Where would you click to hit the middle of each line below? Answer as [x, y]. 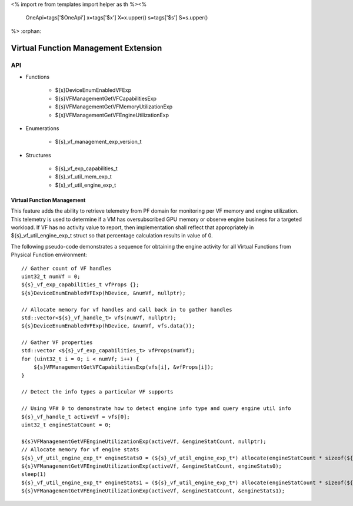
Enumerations [42, 128]
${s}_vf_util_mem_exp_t [83, 177]
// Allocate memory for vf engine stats [80, 450]
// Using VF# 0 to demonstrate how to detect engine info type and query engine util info [156, 409]
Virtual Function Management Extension [86, 48]
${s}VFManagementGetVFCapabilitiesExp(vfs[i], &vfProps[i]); [124, 367]
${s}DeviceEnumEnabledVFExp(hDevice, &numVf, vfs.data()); [108, 326]
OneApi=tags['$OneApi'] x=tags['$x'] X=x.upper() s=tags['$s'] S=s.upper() [117, 18]
